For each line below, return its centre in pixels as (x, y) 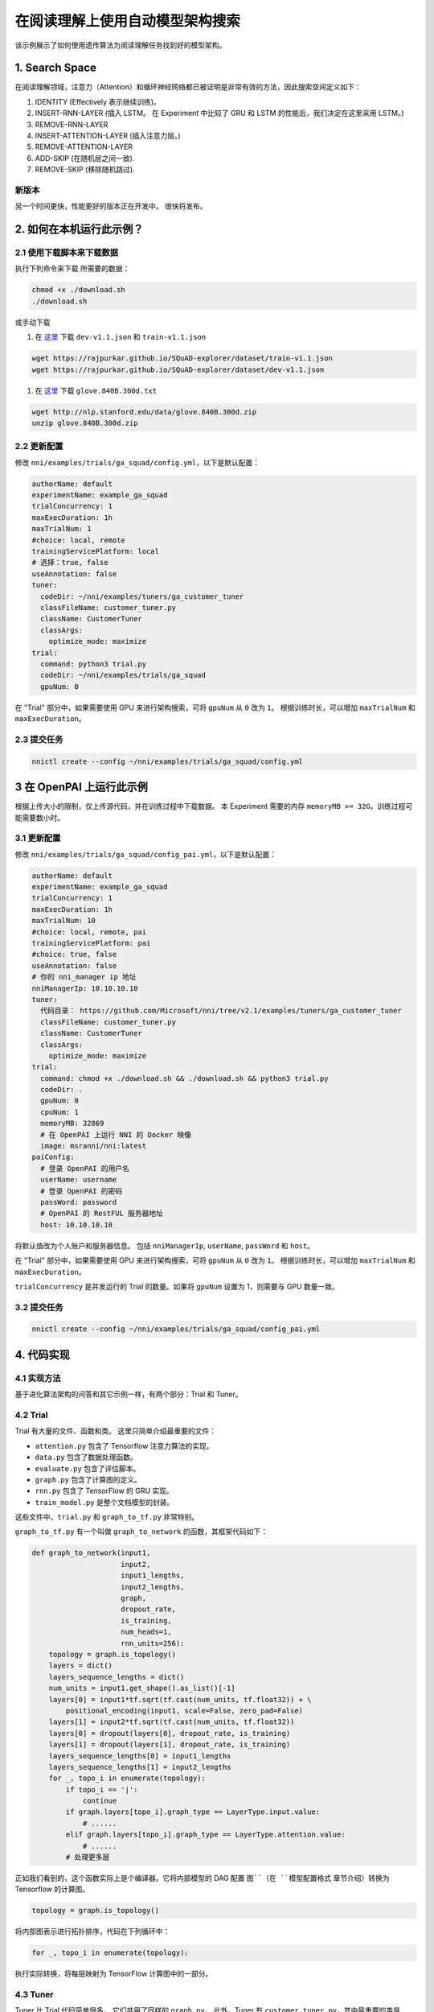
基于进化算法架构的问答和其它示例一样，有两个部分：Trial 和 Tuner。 (129, 1394)
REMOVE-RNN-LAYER (72, 124)
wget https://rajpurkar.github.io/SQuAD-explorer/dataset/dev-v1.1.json (178, 369)
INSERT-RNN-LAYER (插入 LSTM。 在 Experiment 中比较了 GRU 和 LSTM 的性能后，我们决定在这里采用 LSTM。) (220, 113)
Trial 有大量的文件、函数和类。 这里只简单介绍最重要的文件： (116, 1431)
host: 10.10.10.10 (76, 1225)
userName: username (79, 1180)
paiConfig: (53, 1157)
